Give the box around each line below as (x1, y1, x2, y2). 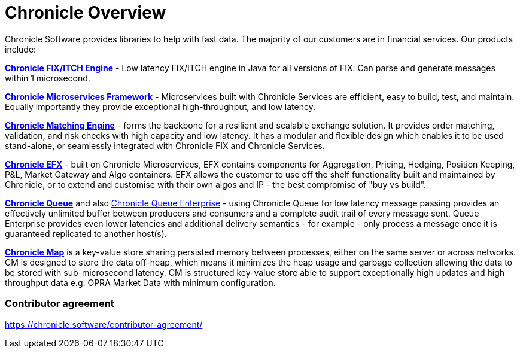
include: (5, 44, 37, 54)
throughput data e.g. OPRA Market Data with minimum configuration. (5, 277, 276, 288)
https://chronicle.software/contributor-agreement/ (5, 319, 203, 330)
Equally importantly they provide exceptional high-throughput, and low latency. (5, 101, 315, 112)
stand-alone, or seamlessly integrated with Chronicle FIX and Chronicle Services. (5, 140, 325, 151)
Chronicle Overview (5, 2, 166, 23)
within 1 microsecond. (5, 72, 90, 83)
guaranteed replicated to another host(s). (5, 228, 167, 239)
